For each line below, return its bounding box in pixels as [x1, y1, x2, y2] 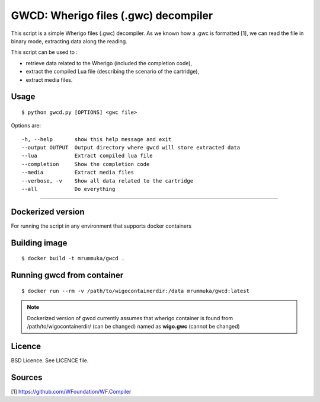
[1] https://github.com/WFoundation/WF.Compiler [11, 388, 132, 395]
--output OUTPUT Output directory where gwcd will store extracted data [21, 144, 241, 151]
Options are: [11, 122, 41, 129]
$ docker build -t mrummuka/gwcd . [21, 255, 125, 262]
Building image [11, 238, 68, 248]
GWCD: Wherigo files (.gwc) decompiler [11, 9, 213, 22]
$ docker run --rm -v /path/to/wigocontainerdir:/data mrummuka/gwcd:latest [21, 288, 250, 294]
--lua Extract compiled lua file [21, 152, 153, 159]
